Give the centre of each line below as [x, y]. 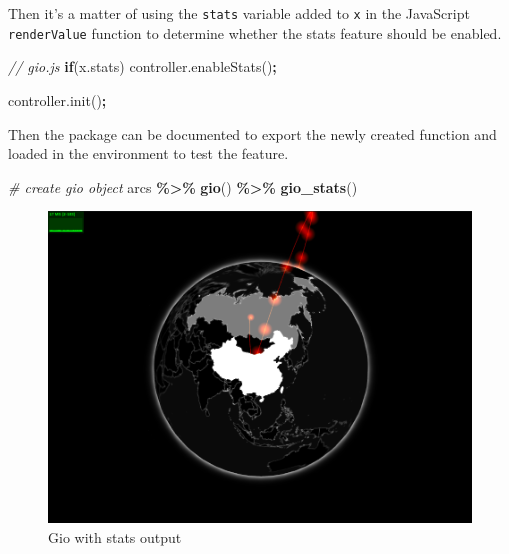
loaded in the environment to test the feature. [148, 153]
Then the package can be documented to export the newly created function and [252, 133]
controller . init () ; [57, 99]
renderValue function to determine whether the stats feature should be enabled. [255, 32]
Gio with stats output [115, 536]
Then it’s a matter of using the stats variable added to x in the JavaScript [239, 13]
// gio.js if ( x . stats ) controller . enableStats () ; [142, 66]
